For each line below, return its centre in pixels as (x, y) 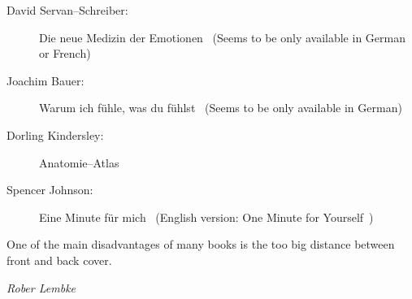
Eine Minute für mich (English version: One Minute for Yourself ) (206, 217)
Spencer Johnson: (50, 190)
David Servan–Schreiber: (67, 10)
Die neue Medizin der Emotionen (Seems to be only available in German (222, 37)
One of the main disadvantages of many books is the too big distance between (201, 244)
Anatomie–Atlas (79, 162)
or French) (65, 53)
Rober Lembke (41, 287)
